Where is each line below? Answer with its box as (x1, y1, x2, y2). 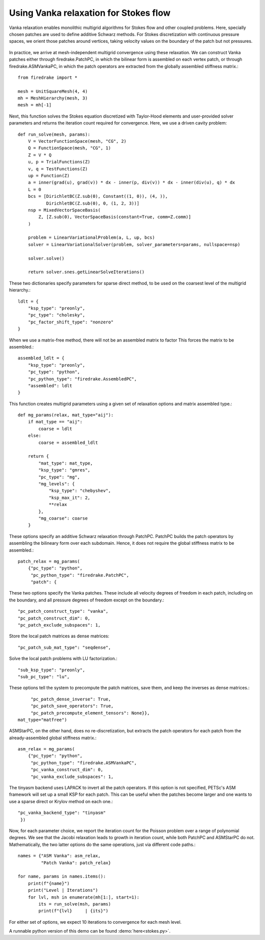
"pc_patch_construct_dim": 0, (18, 615, 91, 621)
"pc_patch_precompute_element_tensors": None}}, (30, 710, 150, 716)
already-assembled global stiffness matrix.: (9, 735, 97, 741)
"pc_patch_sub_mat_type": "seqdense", (18, 645, 111, 650)
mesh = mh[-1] (18, 102, 52, 108)
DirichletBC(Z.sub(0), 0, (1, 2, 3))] (46, 200, 140, 206)
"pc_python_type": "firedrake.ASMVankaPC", (30, 760, 137, 765)
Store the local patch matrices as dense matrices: (9, 633, 110, 639)
